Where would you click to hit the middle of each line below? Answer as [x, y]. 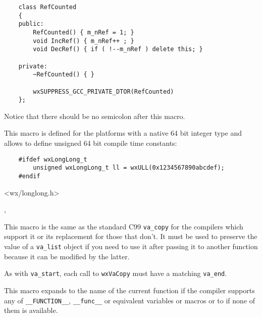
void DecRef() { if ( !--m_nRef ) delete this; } [118, 49]
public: [31, 24]
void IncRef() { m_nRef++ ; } [84, 41]
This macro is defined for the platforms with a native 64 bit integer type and [123, 133]
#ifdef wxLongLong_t [53, 159]
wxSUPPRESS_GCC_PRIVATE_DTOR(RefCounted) [103, 91]
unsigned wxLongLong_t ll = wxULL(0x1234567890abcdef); [129, 168]
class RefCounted [47, 7]
